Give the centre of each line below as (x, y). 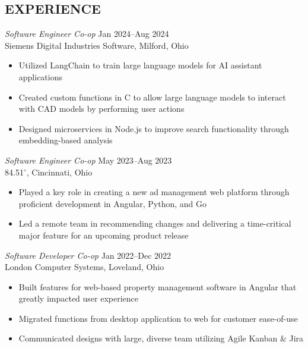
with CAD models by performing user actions (101, 109)
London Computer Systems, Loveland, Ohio (85, 267)
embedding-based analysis (66, 140)
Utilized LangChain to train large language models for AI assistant (140, 65)
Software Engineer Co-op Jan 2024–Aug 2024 (87, 34)
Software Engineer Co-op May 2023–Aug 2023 (88, 160)
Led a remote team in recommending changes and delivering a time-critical (155, 223)
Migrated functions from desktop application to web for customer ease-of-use (158, 318)
